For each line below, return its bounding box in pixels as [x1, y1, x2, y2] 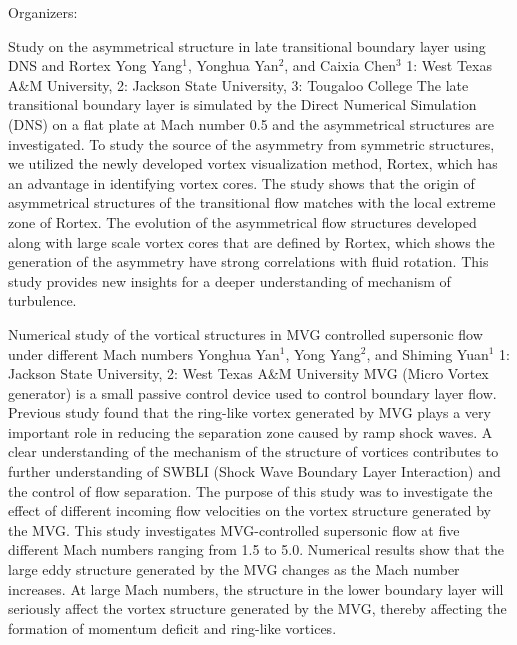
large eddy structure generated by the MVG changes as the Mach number [8, 559, 460, 580]
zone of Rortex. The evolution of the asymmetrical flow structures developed [8, 211, 477, 232]
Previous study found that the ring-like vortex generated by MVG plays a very [8, 402, 491, 423]
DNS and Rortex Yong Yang [8, 55, 183, 76]
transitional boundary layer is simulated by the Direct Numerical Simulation [8, 94, 477, 115]
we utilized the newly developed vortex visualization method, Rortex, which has [8, 153, 498, 174]
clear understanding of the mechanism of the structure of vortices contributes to [8, 441, 499, 462]
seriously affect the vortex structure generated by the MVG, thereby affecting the [8, 598, 507, 619]
